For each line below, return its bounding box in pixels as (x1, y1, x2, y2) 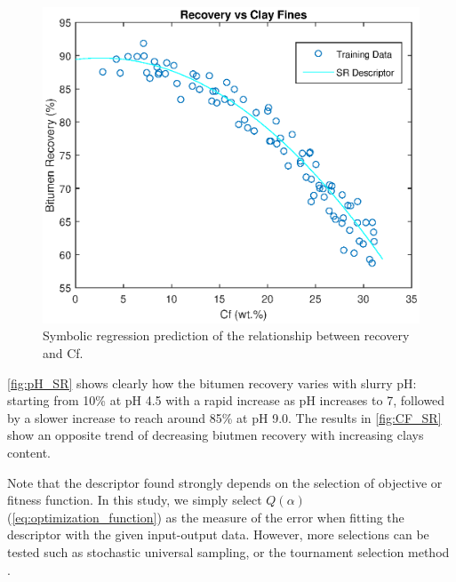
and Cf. (43, 344, 84, 363)
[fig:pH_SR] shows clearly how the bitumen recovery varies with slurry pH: (7, 373, 417, 392)
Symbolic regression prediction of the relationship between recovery (43, 326, 410, 345)
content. (7, 442, 51, 461)
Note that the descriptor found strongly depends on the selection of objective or (7, 473, 443, 491)
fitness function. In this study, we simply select (7, 490, 262, 509)
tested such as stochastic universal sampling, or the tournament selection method (7, 542, 450, 561)
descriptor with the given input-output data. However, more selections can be (7, 525, 429, 544)
